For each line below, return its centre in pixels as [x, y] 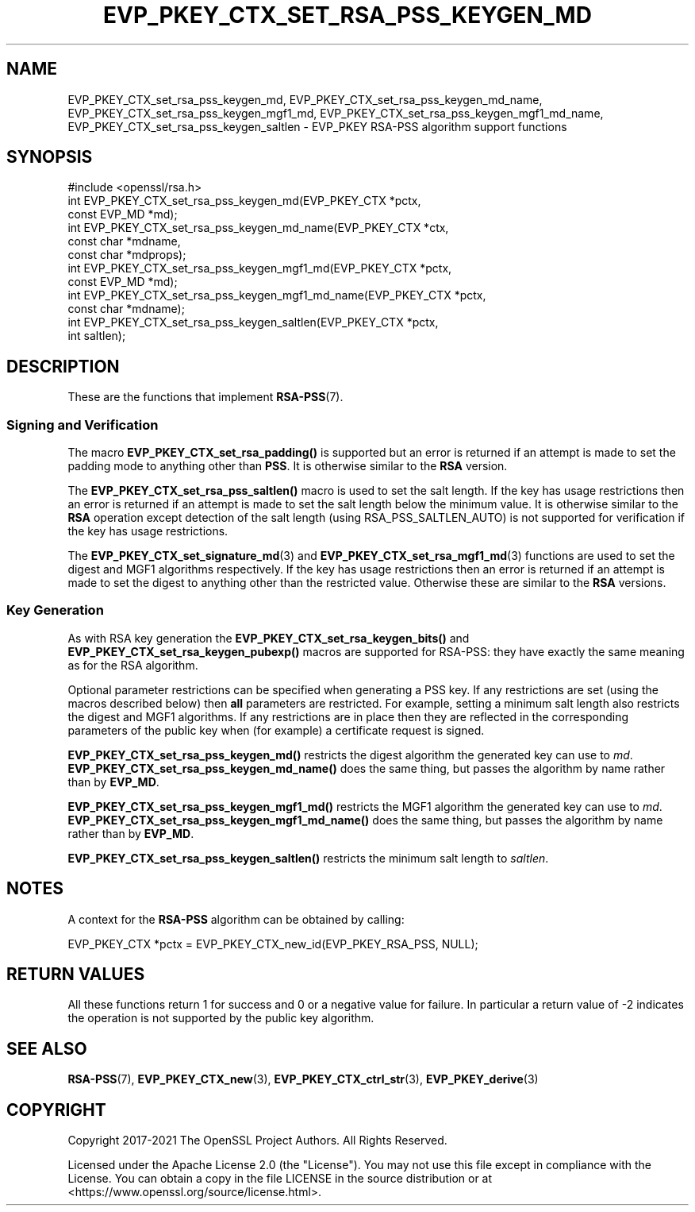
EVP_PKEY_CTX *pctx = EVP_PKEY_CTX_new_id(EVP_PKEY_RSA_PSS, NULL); [273, 944]
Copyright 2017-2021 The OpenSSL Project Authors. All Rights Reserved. [257, 1141]
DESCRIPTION [63, 366]
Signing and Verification [83, 425]
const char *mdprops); [127, 255]
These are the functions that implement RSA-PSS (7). [205, 397]
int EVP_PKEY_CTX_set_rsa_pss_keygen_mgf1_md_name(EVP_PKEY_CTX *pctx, [277, 295]
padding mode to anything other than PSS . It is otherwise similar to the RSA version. [288, 466]
